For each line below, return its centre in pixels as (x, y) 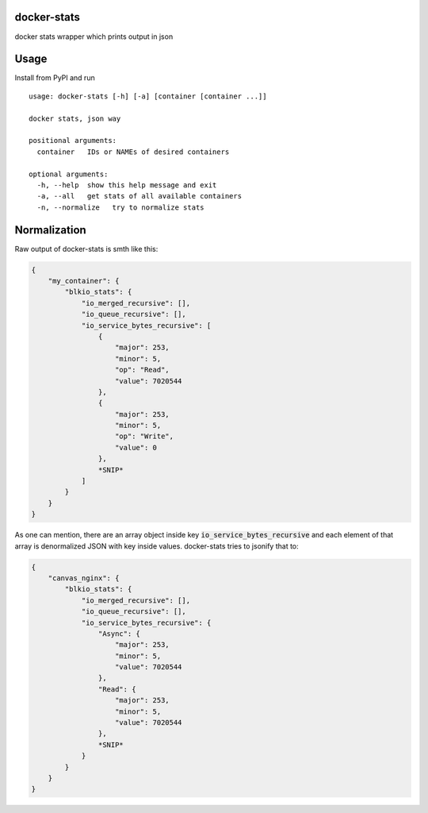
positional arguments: (73, 141)
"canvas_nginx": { (84, 578)
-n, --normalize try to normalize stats (121, 207)
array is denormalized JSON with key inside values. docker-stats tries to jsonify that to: (157, 546)
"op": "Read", (142, 370)
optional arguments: (69, 174)
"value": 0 (136, 447)
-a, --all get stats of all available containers (139, 196)
